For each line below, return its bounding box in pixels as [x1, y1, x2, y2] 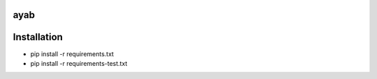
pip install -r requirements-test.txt [30, 59, 128, 67]
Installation [13, 31, 63, 43]
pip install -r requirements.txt [30, 49, 114, 58]
